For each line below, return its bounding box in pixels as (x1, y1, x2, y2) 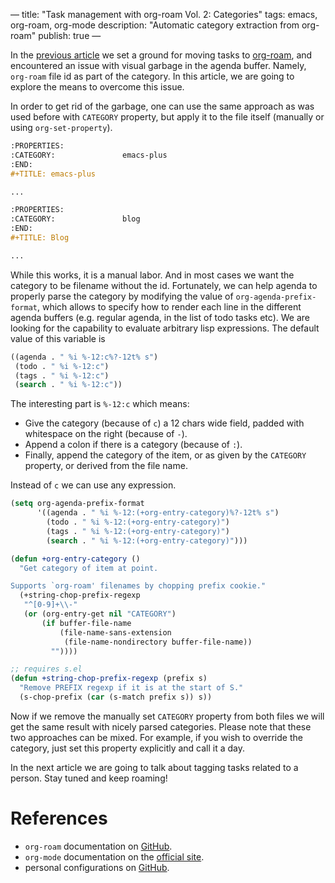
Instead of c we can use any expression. (10, 479, 177, 491)
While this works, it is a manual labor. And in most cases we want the (10, 269, 295, 281)
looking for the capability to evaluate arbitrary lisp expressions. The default (10, 322, 320, 334)
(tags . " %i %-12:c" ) (14, 370, 110, 381)
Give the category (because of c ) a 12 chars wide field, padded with (24, 417, 305, 429)
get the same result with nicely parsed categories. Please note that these (10, 720, 312, 733)
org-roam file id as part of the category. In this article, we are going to (10, 70, 295, 82)
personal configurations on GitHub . (24, 861, 170, 873)
